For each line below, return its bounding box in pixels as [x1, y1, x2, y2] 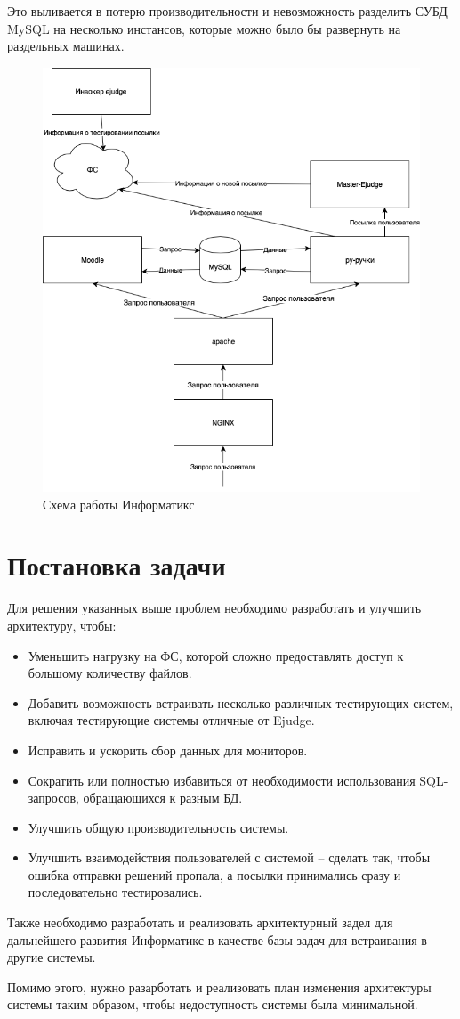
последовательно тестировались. [28, 883, 203, 901]
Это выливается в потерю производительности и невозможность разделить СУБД [7, 2, 448, 20]
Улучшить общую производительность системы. [28, 818, 289, 836]
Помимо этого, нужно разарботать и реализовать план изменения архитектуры [7, 977, 432, 996]
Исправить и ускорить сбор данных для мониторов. [28, 740, 308, 759]
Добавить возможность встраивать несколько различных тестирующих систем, [28, 693, 454, 712]
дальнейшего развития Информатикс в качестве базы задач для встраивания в [7, 930, 427, 949]
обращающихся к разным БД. [83, 788, 243, 807]
